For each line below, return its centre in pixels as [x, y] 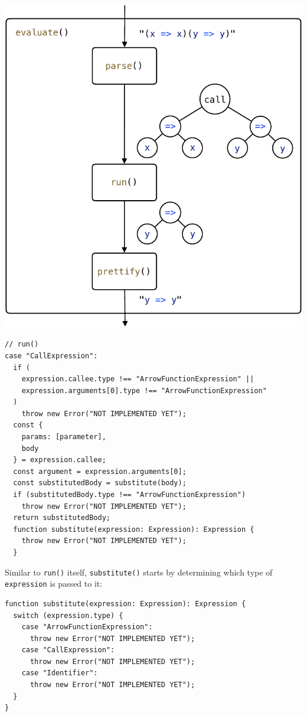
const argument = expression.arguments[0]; [100, 471]
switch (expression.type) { [68, 615]
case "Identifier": [60, 673]
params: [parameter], [64, 437]
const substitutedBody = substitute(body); [100, 483]
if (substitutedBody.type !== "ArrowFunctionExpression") [130, 495]
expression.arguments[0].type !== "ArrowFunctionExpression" [144, 390]
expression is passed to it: [54, 583]
